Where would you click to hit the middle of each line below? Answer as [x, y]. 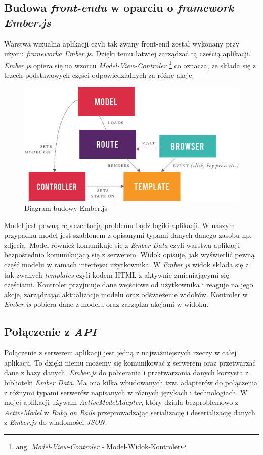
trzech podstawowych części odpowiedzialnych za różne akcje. [99, 75]
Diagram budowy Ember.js [66, 208]
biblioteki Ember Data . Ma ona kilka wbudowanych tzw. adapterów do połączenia [131, 382]
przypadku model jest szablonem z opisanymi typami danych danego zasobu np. [128, 235]
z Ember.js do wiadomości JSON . [56, 422]
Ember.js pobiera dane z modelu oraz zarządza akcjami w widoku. [106, 304]
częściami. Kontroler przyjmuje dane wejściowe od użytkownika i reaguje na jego [129, 284]
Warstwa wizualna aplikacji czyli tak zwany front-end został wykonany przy [122, 43]
